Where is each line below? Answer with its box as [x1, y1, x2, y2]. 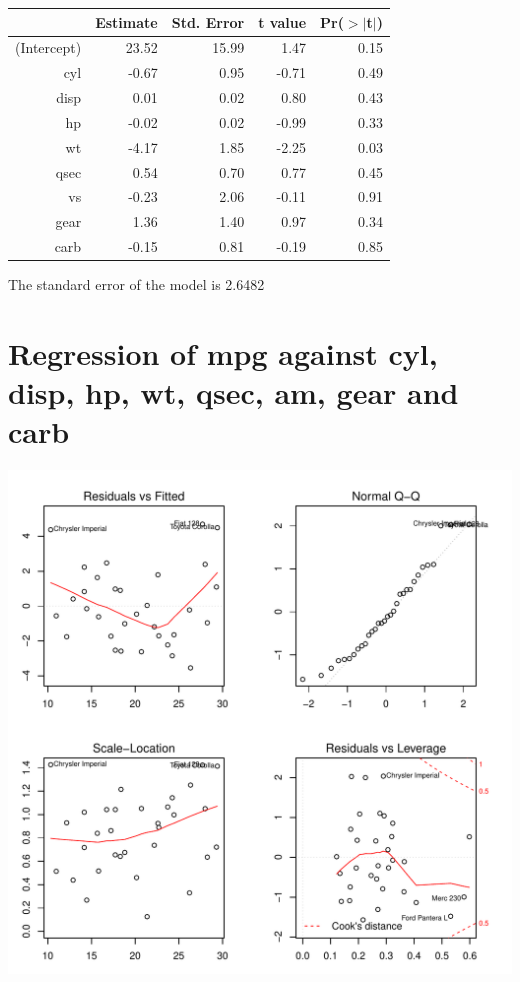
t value [258, 11, 307, 32]
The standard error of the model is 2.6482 [8, 274, 265, 295]
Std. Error [171, 11, 245, 32]
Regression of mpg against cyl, [8, 332, 438, 373]
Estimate [95, 11, 158, 32]
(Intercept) [15, 37, 82, 58]
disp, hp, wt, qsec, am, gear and [8, 372, 459, 413]
